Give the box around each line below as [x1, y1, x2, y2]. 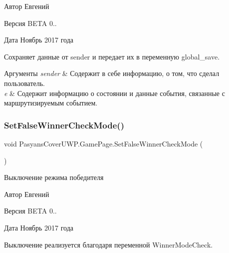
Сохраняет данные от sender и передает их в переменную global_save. [4, 51, 220, 61]
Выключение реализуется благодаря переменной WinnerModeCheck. [4, 239, 213, 249]
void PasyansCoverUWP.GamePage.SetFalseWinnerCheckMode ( [4, 138, 203, 148]
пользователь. [4, 77, 45, 88]
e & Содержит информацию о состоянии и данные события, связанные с [4, 87, 225, 98]
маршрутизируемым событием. [4, 97, 98, 108]
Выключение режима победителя [4, 172, 104, 182]
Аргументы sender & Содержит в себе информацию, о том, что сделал [4, 68, 220, 78]
